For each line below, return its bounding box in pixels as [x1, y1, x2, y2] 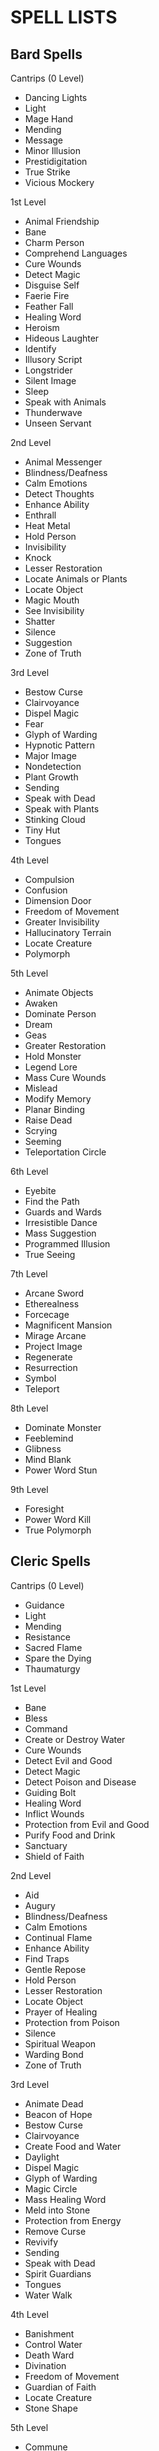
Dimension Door [24, 895, 92, 906]
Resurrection [24, 1362, 78, 1373]
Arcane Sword [24, 1287, 85, 1299]
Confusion [24, 884, 68, 896]
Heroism [24, 322, 60, 333]
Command [24, 1722, 68, 1735]
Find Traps [24, 1952, 70, 1965]
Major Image [24, 750, 77, 761]
